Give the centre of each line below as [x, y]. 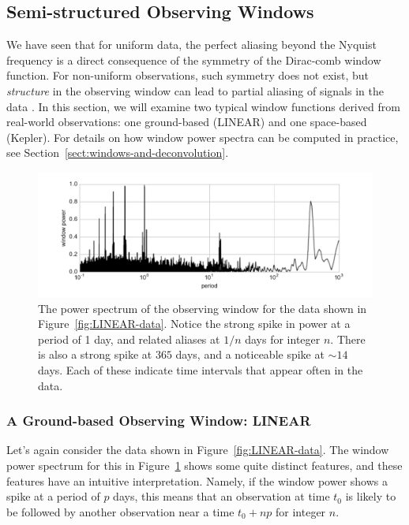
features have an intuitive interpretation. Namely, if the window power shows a [197, 480]
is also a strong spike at [95, 354]
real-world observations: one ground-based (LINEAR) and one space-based [187, 122]
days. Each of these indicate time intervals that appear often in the [201, 369]
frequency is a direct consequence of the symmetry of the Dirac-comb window [194, 60]
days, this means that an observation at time [221, 496]
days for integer [283, 339]
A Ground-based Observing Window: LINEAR [159, 421]
